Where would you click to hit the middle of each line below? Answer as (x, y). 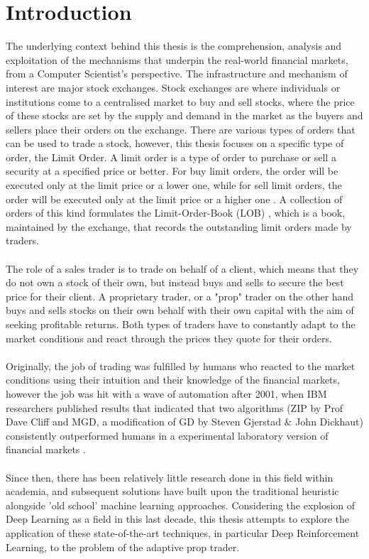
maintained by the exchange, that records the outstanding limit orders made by (179, 226)
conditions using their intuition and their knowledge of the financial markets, (173, 380)
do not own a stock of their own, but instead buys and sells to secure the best (175, 282)
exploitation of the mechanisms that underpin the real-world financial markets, (177, 59)
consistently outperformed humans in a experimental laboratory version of (167, 435)
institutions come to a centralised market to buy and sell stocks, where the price (180, 101)
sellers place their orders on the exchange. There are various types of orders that (181, 129)
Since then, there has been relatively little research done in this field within (170, 477)
